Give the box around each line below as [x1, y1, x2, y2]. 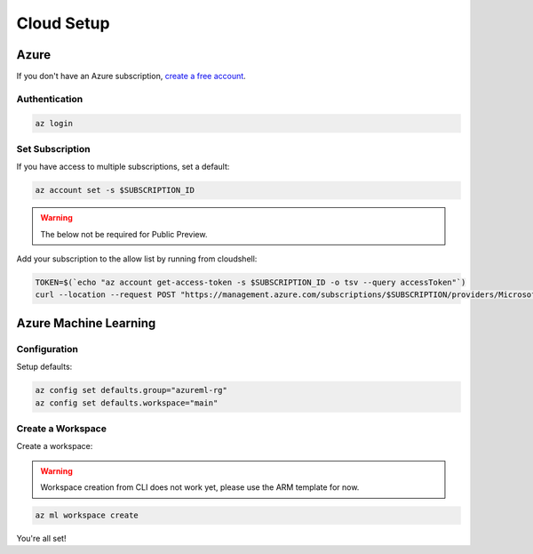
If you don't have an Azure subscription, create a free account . [16, 71, 246, 82]
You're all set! [16, 534, 67, 544]
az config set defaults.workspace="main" [35, 397, 219, 408]
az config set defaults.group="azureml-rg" [35, 385, 228, 396]
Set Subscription [16, 142, 91, 155]
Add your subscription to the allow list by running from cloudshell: [16, 253, 258, 264]
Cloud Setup [16, 13, 110, 33]
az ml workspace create [35, 510, 139, 520]
